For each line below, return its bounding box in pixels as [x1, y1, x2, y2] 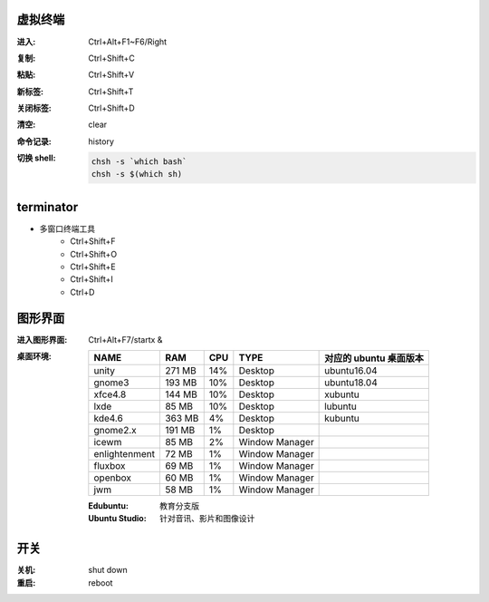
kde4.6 [93, 412, 124, 424]
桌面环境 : [16, 350, 52, 362]
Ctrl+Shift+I [70, 274, 113, 285]
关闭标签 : [16, 102, 52, 113]
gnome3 [93, 376, 129, 389]
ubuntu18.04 [324, 376, 378, 389]
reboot [88, 577, 113, 588]
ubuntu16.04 [324, 364, 378, 376]
